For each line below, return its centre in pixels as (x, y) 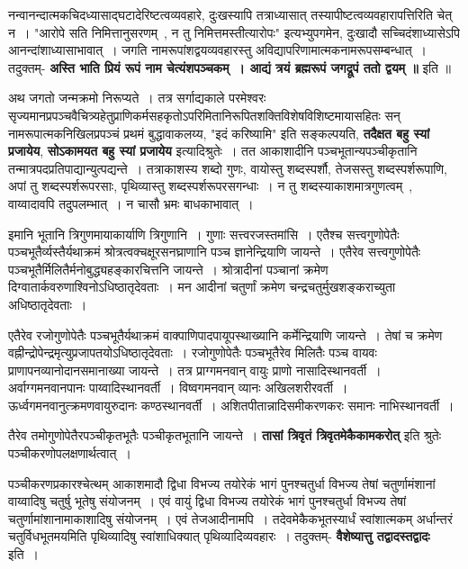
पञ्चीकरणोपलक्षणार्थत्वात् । (70, 453)
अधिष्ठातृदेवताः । (48, 304)
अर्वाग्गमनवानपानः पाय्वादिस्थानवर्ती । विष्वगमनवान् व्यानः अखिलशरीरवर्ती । (178, 388)
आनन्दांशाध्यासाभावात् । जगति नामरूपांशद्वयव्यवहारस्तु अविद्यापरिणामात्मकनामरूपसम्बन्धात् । (217, 50)
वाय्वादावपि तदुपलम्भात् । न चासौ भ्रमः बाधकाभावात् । (131, 203)
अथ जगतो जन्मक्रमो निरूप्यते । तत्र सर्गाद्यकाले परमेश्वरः (137, 98)
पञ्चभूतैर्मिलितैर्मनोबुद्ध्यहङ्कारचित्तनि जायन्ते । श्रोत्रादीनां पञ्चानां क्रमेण (168, 269)
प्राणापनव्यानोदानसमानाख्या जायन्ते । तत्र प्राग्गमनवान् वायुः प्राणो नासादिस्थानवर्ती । (195, 370)
